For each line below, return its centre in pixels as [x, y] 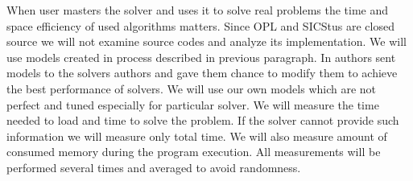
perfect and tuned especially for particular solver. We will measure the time [193, 104]
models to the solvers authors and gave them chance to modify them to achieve [202, 73]
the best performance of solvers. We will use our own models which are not [192, 88]
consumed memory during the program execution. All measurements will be [194, 152]
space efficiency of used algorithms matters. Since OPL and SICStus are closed [200, 25]
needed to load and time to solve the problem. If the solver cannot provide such [203, 120]
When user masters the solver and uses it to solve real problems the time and [198, 10]
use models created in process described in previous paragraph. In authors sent [201, 57]
